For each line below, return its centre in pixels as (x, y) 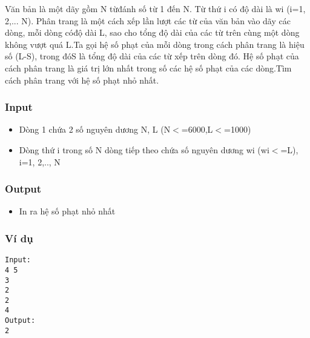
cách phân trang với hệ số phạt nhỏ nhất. (82, 80)
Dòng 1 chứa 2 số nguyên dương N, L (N (95, 129)
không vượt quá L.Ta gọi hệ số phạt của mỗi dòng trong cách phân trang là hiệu (155, 44)
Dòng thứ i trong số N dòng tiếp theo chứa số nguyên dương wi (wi (144, 149)
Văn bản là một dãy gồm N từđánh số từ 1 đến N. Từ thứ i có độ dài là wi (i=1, (155, 8)
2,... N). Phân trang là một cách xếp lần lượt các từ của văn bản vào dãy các (148, 20)
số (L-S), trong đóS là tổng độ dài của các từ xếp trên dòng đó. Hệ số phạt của (152, 56)
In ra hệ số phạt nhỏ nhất (67, 211)
